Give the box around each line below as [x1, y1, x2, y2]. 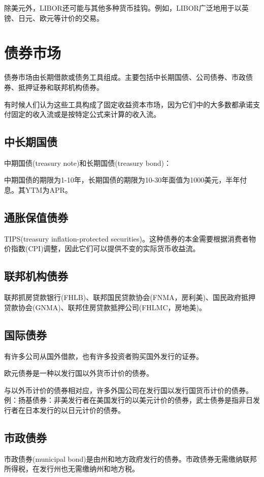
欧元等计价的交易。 [39, 12, 104, 23]
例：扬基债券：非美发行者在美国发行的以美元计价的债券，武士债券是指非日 [4, 395, 253, 405]
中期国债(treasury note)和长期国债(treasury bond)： [4, 157, 171, 168]
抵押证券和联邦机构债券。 [18, 81, 104, 92]
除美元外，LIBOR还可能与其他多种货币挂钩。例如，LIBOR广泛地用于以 [4, 3, 242, 13]
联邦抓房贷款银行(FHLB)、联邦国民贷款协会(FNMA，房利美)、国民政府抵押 [4, 292, 256, 303]
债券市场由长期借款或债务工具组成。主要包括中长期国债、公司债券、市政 [4, 72, 246, 82]
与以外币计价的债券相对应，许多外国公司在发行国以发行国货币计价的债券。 [4, 384, 253, 395]
